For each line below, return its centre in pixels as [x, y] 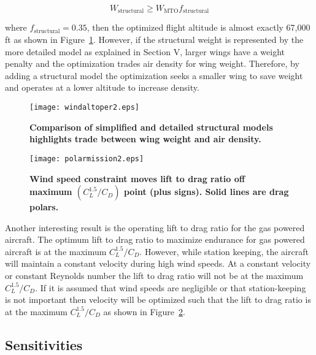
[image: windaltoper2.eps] [84, 108]
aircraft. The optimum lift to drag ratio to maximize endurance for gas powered [155, 239]
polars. [44, 207]
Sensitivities [44, 344]
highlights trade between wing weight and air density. [145, 139]
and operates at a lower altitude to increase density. [102, 87]
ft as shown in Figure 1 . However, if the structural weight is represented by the [154, 40]
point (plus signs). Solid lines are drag [206, 192]
